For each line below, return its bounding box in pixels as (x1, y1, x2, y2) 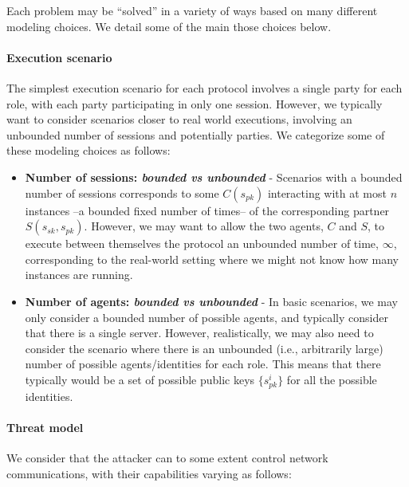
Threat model (6, 419, 84, 436)
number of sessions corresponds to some (25, 184, 219, 201)
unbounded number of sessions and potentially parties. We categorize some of (6, 126, 385, 143)
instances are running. (25, 266, 133, 283)
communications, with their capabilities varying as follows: (6, 465, 292, 482)
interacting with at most (267, 184, 387, 201)
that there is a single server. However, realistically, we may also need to (25, 324, 374, 341)
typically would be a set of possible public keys (25, 371, 255, 387)
